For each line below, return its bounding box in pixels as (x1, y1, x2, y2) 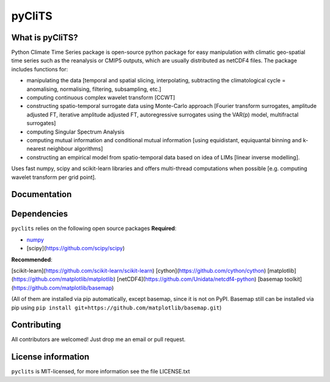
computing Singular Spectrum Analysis (26, 128, 125, 135)
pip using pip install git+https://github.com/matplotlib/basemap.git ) (11, 304, 222, 311)
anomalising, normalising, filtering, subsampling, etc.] (26, 85, 161, 93)
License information (11, 351, 90, 362)
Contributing (11, 320, 61, 330)
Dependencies (11, 209, 68, 219)
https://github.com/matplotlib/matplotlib (13, 275, 114, 283)
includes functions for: (11, 65, 68, 73)
